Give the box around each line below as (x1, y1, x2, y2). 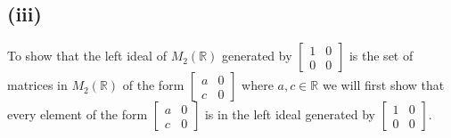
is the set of (348, 46, 414, 65)
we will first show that (322, 76, 445, 94)
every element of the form (7, 105, 148, 124)
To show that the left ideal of (7, 46, 167, 65)
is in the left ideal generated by (204, 105, 375, 124)
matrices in (7, 76, 68, 94)
